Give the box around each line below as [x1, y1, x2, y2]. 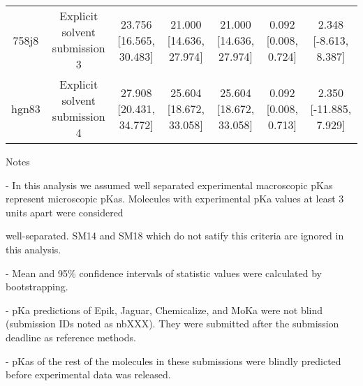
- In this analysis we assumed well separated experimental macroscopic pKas [6, 177, 333, 192]
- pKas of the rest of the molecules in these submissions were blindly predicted [6, 353, 341, 368]
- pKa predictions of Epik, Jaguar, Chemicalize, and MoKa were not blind [6, 302, 323, 317]
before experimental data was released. [6, 367, 171, 382]
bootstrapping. [6, 279, 68, 294]
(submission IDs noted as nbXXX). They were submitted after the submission [6, 316, 339, 331]
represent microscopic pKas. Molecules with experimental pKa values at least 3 [6, 191, 344, 206]
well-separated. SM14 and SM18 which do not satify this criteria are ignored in [6, 228, 344, 243]
